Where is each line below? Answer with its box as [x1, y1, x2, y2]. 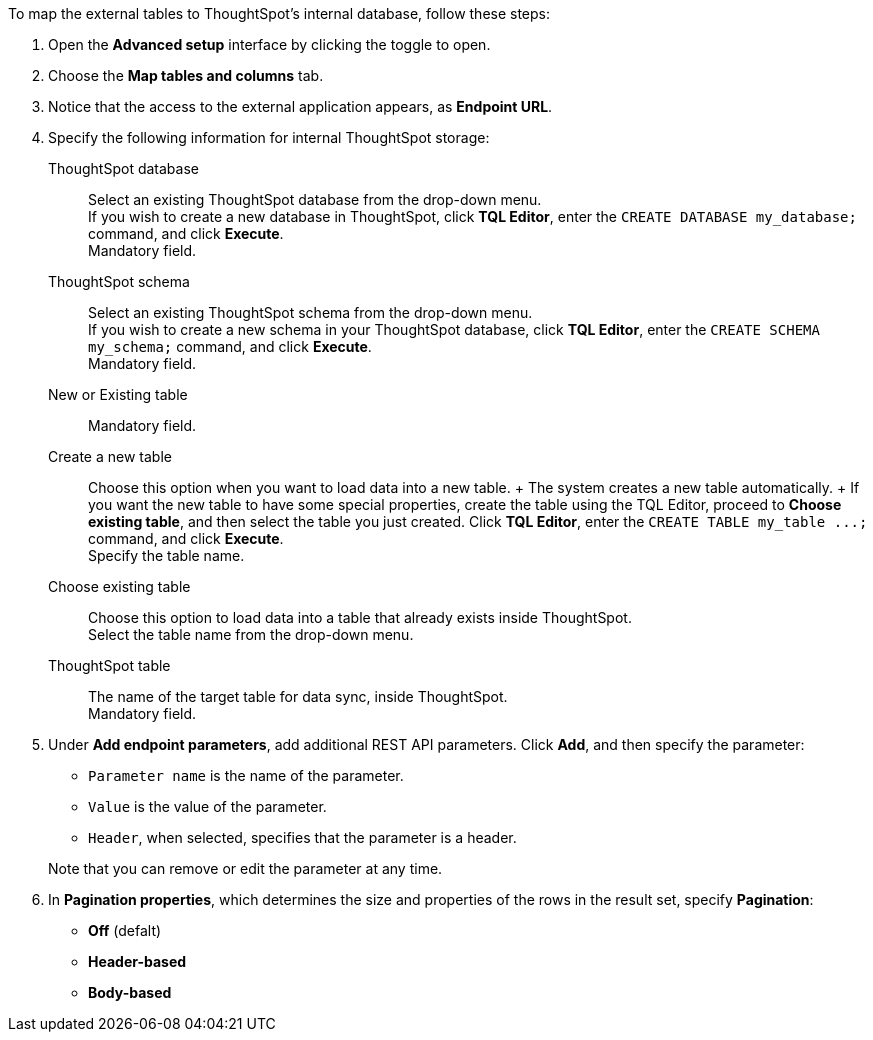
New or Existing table [48, 386, 188, 403]
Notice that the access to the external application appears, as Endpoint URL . [48, 98, 553, 115]
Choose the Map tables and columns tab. [48, 67, 324, 84]
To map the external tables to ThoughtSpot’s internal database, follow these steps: [8, 5, 551, 22]
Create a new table [48, 448, 172, 465]
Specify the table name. [88, 547, 245, 564]
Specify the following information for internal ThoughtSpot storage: [48, 129, 490, 146]
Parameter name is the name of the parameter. [88, 767, 404, 784]
